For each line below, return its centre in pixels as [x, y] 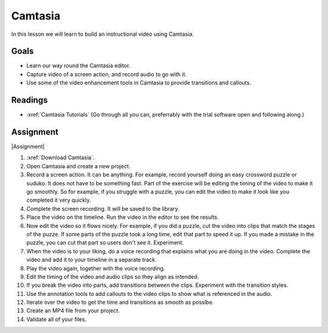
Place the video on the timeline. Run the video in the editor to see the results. [122, 217]
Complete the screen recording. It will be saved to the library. [103, 208]
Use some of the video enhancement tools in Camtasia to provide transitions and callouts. [139, 83]
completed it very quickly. [59, 200]
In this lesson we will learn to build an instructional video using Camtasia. [103, 34]
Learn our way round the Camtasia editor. [78, 66]
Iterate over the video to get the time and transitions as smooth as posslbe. [120, 302]
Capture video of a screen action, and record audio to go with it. [107, 74]
